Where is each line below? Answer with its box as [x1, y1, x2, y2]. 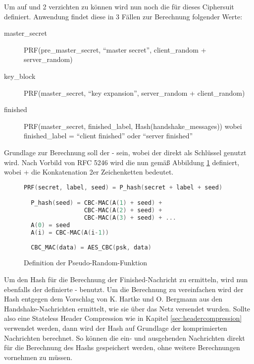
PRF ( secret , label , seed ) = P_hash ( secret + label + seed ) [24, 183, 223, 191]
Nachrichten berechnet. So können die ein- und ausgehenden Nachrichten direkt [4, 332, 245, 343]
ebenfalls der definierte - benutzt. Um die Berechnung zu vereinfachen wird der [4, 284, 244, 294]
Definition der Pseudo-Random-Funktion [24, 257, 148, 268]
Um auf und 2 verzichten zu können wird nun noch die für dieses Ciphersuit [4, 1, 234, 11]
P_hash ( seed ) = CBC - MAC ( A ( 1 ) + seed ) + [31, 199, 162, 207]
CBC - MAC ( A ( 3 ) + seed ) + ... [84, 214, 177, 221]
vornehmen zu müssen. [4, 352, 73, 362]
